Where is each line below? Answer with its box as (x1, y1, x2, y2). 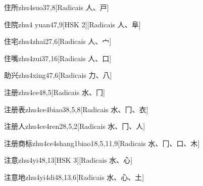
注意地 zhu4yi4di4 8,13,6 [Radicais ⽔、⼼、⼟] (4, 171, 144, 182)
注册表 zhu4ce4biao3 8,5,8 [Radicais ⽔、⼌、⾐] (4, 104, 148, 114)
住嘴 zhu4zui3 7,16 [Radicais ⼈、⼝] (4, 53, 112, 63)
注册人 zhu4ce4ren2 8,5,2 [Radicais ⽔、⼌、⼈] (4, 121, 145, 131)
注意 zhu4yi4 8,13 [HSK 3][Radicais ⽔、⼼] (4, 155, 133, 165)
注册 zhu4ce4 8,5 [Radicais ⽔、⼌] (4, 86, 105, 97)
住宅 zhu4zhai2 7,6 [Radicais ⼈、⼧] (4, 36, 112, 46)
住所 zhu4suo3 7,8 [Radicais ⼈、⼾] (4, 2, 109, 12)
